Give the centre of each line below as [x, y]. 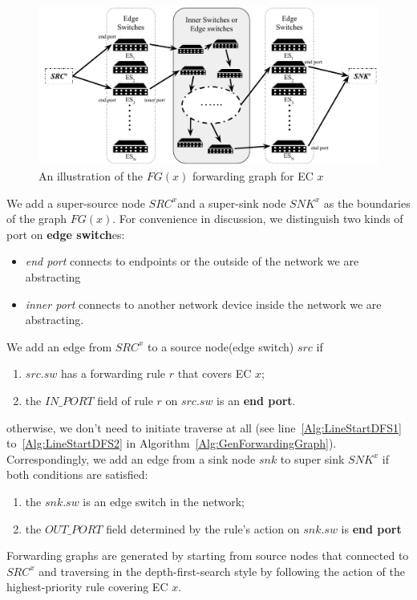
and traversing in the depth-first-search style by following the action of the [222, 571]
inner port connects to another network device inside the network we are [203, 304]
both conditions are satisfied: [77, 474]
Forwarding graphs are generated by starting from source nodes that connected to [208, 555]
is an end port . [256, 401]
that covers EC [215, 373]
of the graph [37, 219]
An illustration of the [91, 176]
